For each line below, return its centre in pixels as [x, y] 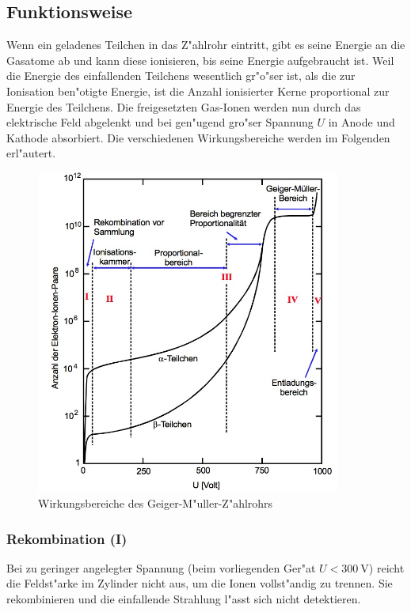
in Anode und [362, 122]
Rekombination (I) [67, 538]
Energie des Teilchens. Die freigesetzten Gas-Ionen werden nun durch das [184, 106]
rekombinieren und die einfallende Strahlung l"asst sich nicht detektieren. [184, 599]
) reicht [386, 567]
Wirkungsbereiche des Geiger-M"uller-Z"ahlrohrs [156, 503]
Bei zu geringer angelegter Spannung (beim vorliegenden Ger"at [161, 567]
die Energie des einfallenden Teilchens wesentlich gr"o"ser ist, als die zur [181, 76]
